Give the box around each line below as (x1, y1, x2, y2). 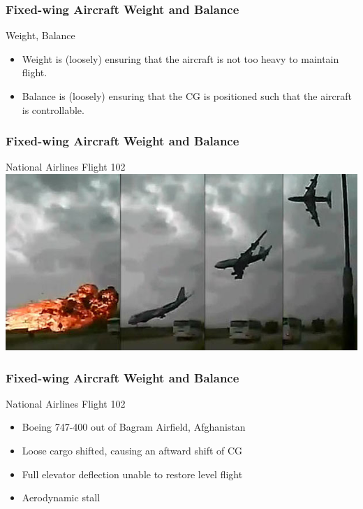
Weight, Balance (6, 28, 75, 43)
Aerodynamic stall (22, 490, 101, 505)
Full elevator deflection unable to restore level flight (22, 466, 243, 481)
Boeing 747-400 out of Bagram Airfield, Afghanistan (22, 420, 246, 434)
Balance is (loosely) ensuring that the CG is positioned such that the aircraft (22, 89, 353, 103)
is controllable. (22, 102, 84, 117)
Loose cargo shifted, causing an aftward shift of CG (22, 443, 243, 457)
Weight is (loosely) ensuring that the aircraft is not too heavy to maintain (22, 51, 339, 66)
